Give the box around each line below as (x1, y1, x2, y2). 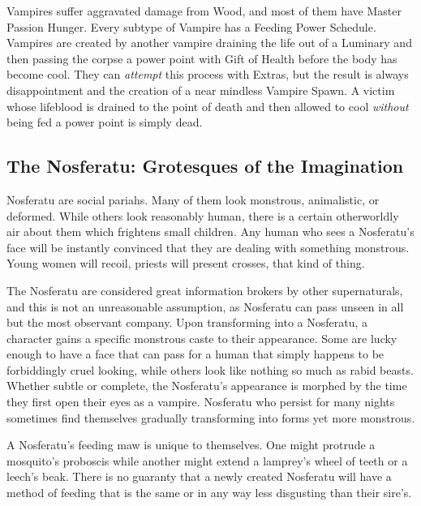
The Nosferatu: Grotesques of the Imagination (6, 153, 404, 178)
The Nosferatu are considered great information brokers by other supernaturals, (6, 281, 403, 298)
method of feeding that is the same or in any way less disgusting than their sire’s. (6, 484, 412, 501)
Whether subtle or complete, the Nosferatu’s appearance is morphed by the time (6, 377, 407, 394)
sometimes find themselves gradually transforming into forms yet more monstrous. (6, 409, 415, 426)
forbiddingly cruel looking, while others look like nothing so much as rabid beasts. (6, 361, 414, 378)
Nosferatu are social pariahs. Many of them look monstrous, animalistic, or (6, 191, 380, 208)
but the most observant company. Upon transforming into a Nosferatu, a (6, 314, 367, 331)
